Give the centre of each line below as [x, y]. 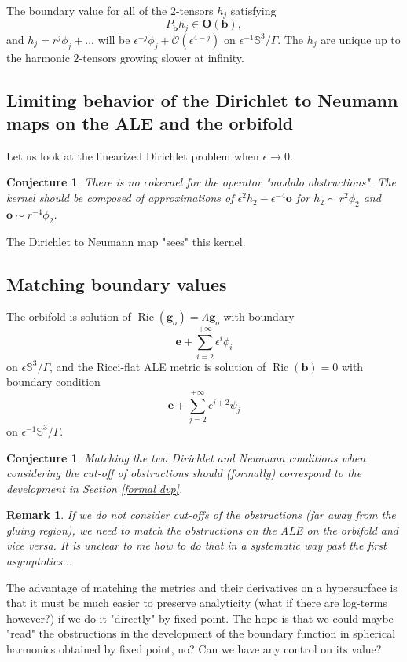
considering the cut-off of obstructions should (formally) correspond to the [184, 473]
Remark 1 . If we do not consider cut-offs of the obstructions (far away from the [201, 515]
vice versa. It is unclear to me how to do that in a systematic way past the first [196, 545]
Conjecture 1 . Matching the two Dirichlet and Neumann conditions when [186, 457]
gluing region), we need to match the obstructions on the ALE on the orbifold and [203, 530]
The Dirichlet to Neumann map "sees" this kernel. [126, 241]
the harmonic [38, 57]
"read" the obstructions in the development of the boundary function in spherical [201, 633]
